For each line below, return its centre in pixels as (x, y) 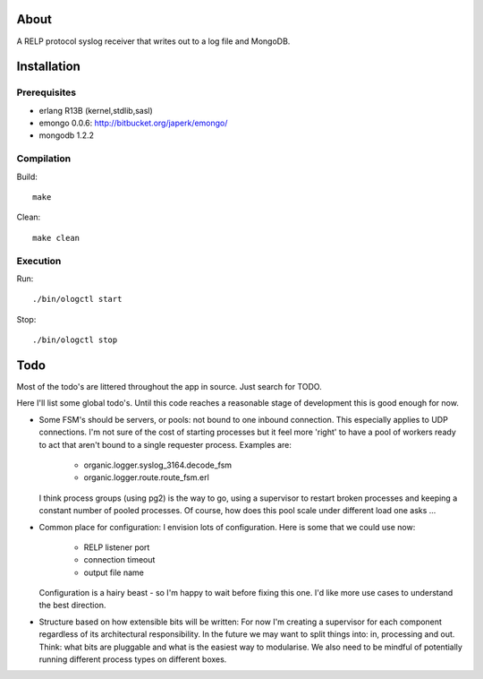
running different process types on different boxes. (133, 659)
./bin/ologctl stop (75, 340)
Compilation (44, 159)
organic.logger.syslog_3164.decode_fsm (158, 465)
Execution (39, 261)
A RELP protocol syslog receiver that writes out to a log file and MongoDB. (153, 41)
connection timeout (119, 560)
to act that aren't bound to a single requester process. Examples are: (165, 444)
